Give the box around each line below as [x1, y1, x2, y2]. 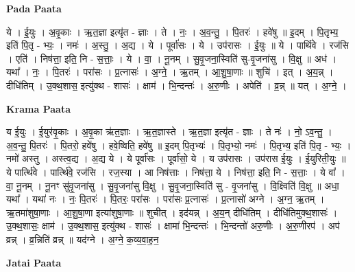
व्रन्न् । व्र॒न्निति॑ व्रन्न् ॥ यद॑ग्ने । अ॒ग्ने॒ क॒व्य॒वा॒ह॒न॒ [6, 231, 159, 246]
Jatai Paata [6, 255, 62, 269]
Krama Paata [6, 101, 71, 115]
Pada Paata [6, 1, 62, 15]
